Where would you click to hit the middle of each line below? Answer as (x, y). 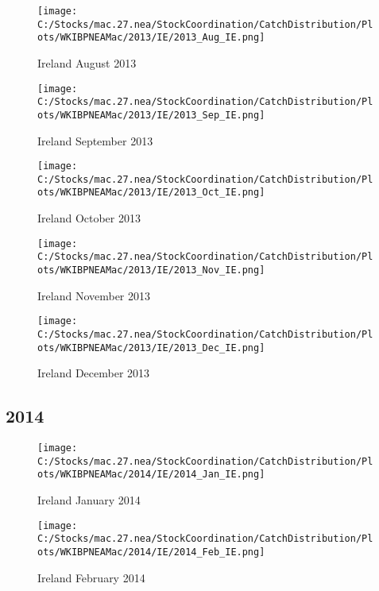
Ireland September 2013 (95, 140)
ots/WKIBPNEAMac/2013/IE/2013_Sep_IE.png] (151, 115)
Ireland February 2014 (91, 577)
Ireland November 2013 (94, 295)
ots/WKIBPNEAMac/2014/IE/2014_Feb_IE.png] (151, 552)
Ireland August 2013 (87, 62)
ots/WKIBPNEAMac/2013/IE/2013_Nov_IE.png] (151, 270)
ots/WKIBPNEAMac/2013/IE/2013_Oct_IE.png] (151, 193)
